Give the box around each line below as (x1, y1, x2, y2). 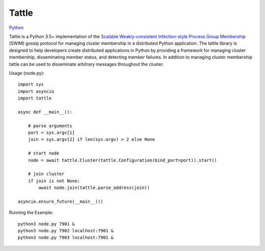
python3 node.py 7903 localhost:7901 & (18, 235, 114, 241)
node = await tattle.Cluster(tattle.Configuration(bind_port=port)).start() (27, 157, 217, 163)
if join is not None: (27, 178, 80, 184)
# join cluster (27, 171, 65, 177)
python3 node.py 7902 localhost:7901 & (18, 228, 114, 234)
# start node (27, 151, 59, 156)
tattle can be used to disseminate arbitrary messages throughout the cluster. (9, 61, 164, 67)
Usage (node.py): (9, 70, 45, 76)
